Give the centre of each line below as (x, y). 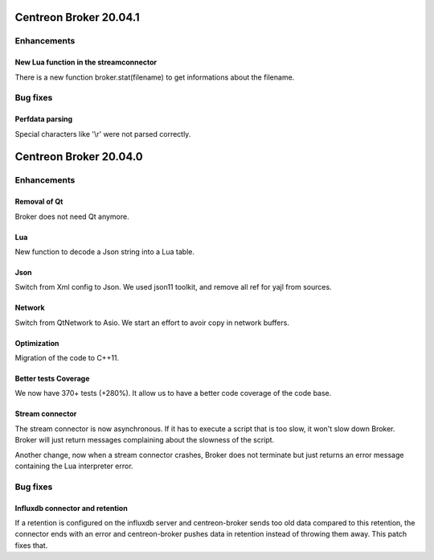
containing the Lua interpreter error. (74, 466)
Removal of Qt (39, 202)
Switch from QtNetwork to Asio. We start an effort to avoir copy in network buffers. (152, 323)
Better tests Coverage (52, 379)
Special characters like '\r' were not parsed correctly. (103, 134)
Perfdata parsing (44, 119)
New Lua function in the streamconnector (86, 62)
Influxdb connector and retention (71, 508)
